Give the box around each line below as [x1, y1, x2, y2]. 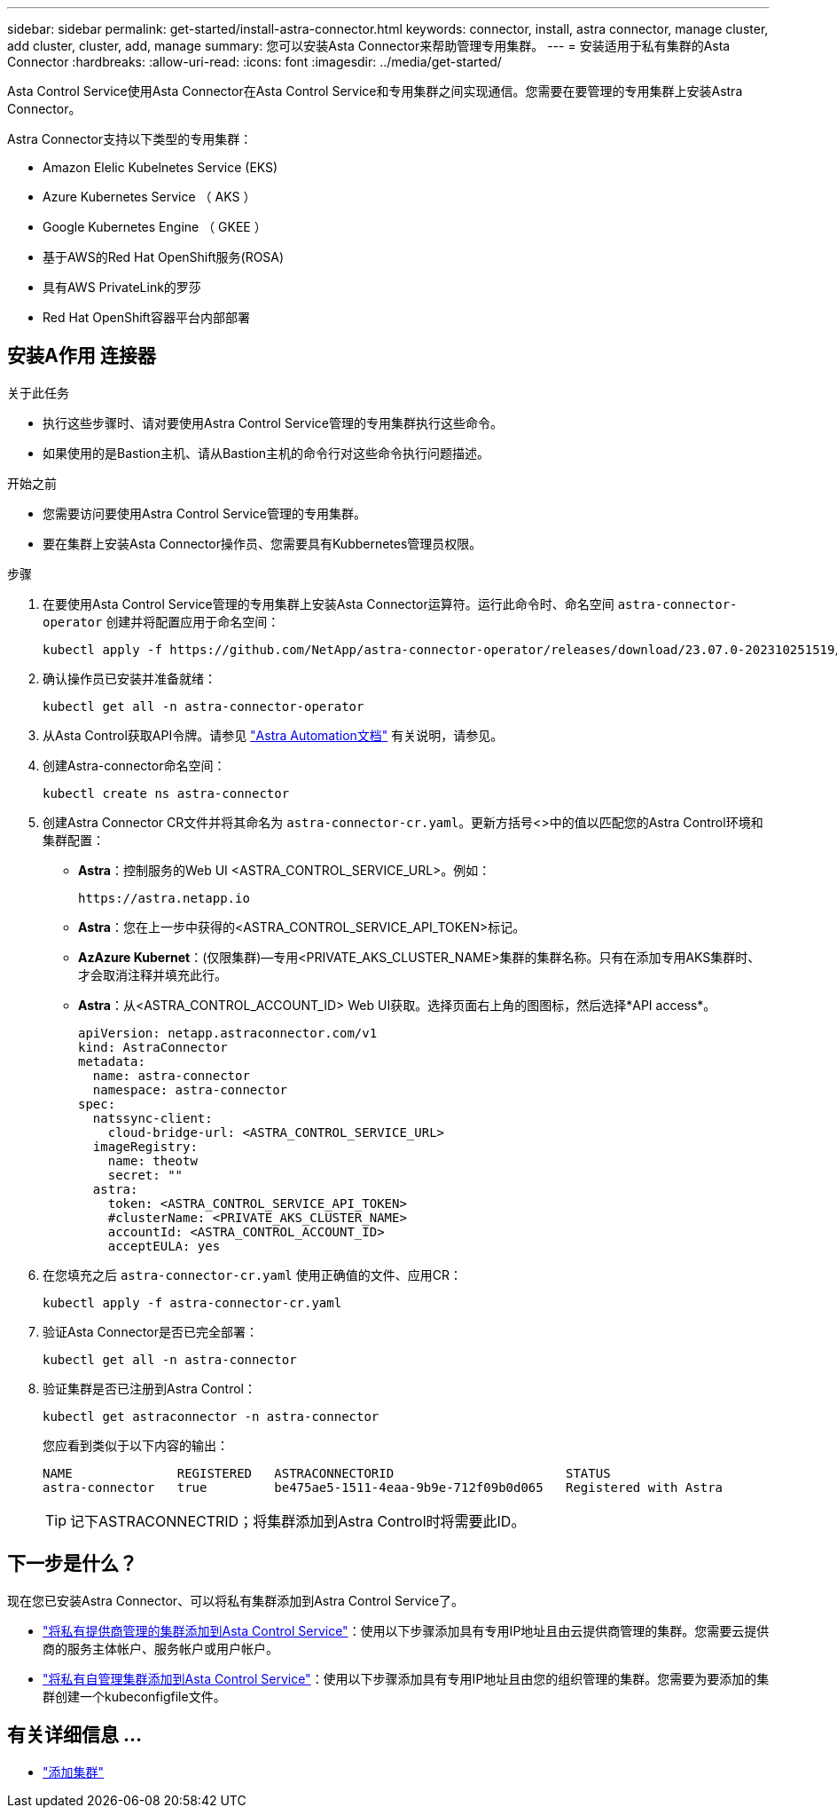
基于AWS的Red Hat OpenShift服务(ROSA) [43, 249, 285, 264]
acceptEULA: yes [107, 1238, 221, 1253]
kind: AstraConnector [78, 1039, 228, 1054]
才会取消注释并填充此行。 [78, 967, 227, 982]
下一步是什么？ [7, 1552, 137, 1575]
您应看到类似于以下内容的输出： [43, 1437, 229, 1453]
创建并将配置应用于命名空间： [106, 613, 280, 629]
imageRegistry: [92, 1139, 198, 1154]
